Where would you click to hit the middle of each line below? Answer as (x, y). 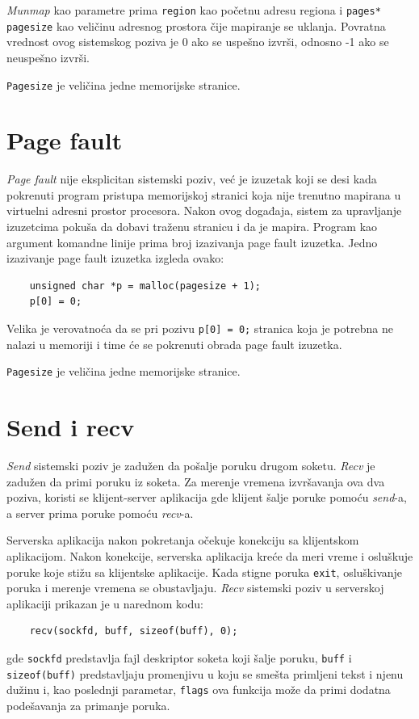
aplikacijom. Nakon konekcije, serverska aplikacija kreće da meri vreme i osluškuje (210, 556)
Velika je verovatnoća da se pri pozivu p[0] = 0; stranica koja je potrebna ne (200, 328)
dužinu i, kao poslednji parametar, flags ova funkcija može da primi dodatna (199, 690)
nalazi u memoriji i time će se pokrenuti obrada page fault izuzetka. (174, 344)
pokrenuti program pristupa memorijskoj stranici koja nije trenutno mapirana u (204, 194)
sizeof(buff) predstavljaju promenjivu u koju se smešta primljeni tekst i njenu (205, 673)
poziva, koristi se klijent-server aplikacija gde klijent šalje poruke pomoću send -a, (207, 497)
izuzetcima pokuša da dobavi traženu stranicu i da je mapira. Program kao (192, 227)
